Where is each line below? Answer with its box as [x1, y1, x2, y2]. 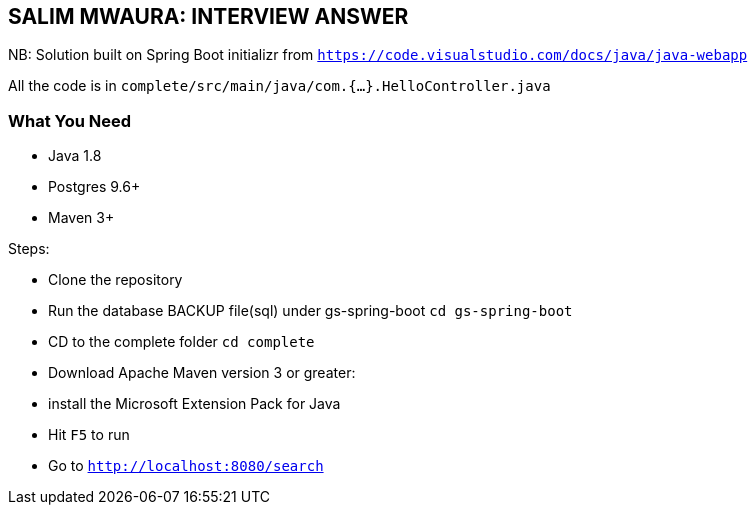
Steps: [8, 240, 50, 258]
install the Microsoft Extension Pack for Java [48, 395, 341, 413]
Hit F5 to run [48, 426, 130, 444]
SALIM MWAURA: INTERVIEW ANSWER [8, 4, 409, 29]
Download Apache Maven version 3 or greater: [48, 364, 356, 382]
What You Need [8, 110, 132, 131]
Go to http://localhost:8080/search [48, 457, 324, 475]
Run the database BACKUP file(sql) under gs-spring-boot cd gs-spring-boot [48, 302, 573, 320]
